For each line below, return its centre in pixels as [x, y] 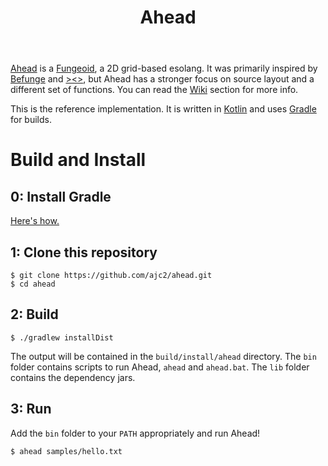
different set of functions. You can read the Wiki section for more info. [154, 90]
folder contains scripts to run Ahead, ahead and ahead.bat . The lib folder [160, 367]
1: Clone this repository [84, 252]
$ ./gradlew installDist [62, 337]
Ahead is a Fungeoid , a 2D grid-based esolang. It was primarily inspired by [164, 68]
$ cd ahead [33, 284]
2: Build [34, 314]
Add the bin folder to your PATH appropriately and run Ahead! [135, 433]
